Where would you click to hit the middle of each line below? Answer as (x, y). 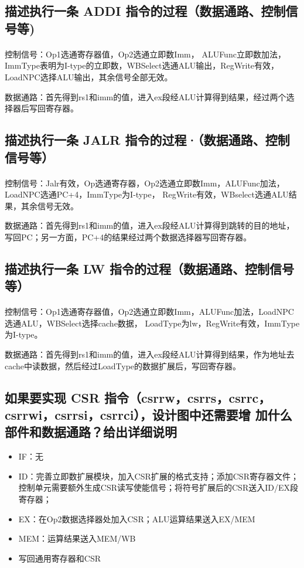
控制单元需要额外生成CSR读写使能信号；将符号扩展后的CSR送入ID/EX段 (158, 487)
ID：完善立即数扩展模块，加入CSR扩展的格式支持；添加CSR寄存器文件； (158, 476)
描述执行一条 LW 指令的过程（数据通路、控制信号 (149, 268)
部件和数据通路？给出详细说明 (91, 432)
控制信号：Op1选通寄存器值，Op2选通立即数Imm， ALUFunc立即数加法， (145, 54)
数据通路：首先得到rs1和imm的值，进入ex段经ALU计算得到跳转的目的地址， (150, 225)
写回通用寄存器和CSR (59, 558)
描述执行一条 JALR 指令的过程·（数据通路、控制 (147, 140)
